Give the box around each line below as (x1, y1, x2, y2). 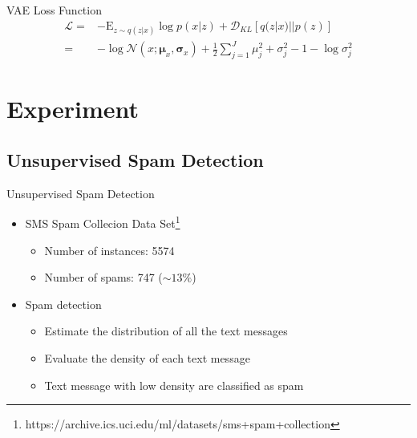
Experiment (6, 92, 140, 125)
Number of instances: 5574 (44, 241, 175, 258)
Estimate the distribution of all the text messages (44, 322, 288, 339)
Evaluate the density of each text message (44, 349, 250, 366)
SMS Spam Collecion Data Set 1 (25, 213, 180, 231)
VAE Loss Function (6, 2, 102, 18)
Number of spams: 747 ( (44, 269, 163, 286)
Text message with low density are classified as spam (44, 376, 304, 393)
